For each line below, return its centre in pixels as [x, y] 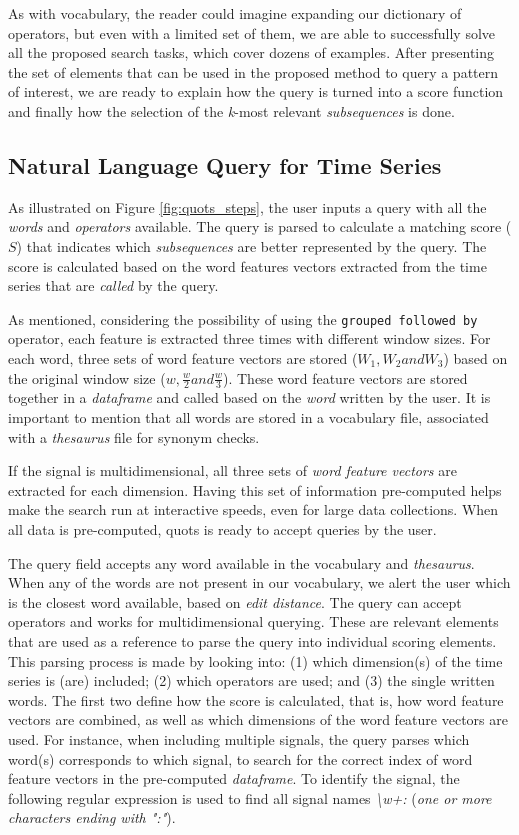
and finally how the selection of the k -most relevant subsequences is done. [231, 110]
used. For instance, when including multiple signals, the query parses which [239, 738]
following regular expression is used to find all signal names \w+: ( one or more [250, 797]
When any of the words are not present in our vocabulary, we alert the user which [259, 582]
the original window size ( [87, 377]
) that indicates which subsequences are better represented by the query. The [251, 245]
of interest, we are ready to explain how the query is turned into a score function [256, 91]
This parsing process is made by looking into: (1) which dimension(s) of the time [255, 660]
